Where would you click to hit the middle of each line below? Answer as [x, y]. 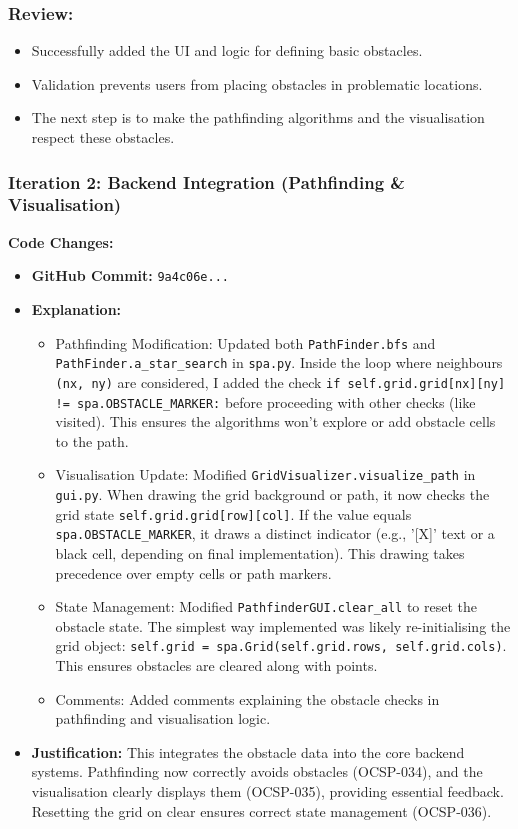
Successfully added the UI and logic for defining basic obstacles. [227, 50]
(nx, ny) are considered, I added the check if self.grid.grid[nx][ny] [280, 381]
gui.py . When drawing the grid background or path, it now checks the [272, 494]
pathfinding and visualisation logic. [163, 718]
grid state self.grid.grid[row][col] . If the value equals [233, 513]
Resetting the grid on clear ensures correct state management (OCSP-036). [261, 810]
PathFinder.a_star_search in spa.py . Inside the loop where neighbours [279, 362]
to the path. [92, 440]
